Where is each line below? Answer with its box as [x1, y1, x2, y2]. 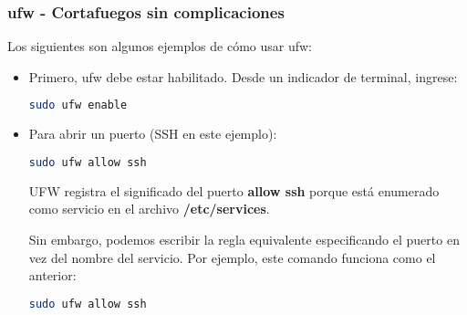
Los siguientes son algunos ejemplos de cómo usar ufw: [7, 37, 313, 56]
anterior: [28, 266, 77, 285]
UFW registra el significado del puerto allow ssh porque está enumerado [28, 181, 440, 200]
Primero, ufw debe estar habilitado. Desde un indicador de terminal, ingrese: [28, 67, 458, 86]
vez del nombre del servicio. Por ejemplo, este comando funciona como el [28, 247, 436, 267]
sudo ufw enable [28, 99, 128, 112]
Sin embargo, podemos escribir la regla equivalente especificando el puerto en [28, 229, 460, 248]
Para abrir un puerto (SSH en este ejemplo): [28, 124, 277, 143]
